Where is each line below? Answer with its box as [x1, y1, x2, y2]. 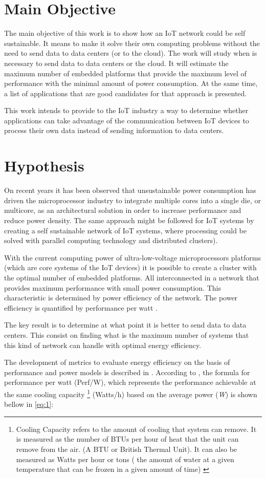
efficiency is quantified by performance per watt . [4, 302, 158, 313]
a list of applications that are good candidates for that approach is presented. [4, 88, 247, 98]
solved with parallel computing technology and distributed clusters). [4, 235, 218, 246]
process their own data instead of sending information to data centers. [4, 125, 224, 136]
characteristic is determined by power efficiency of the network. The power [4, 292, 238, 303]
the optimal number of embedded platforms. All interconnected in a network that [4, 272, 259, 283]
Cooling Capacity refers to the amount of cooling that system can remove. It [16, 423, 257, 434]
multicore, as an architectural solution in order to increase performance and [4, 205, 241, 215]
